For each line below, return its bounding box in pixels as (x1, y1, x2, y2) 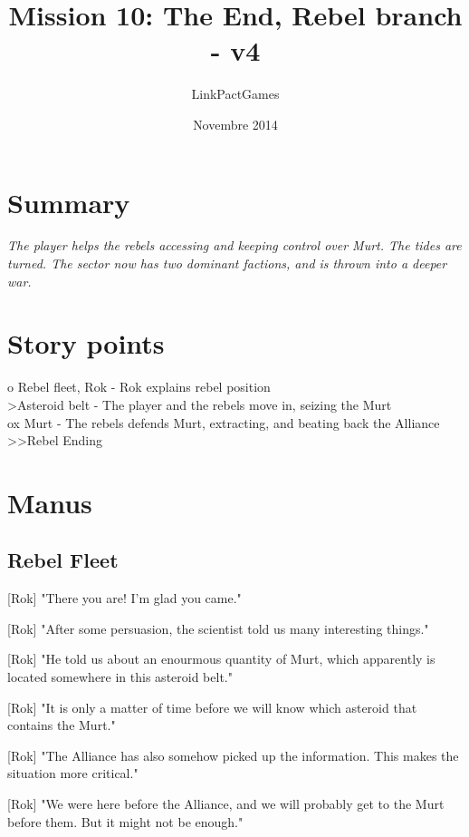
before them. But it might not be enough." (7, 812, 244, 831)
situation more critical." (7, 764, 139, 783)
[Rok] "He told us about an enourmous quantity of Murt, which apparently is (7, 649, 435, 668)
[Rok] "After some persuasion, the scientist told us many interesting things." (7, 618, 429, 637)
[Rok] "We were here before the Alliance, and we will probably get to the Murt (7, 794, 445, 813)
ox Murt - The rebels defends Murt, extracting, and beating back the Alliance (7, 413, 440, 432)
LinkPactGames (191, 84, 280, 103)
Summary (7, 183, 130, 220)
